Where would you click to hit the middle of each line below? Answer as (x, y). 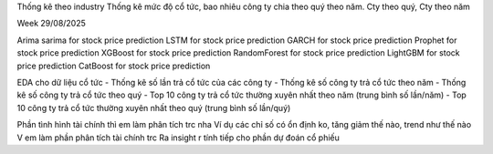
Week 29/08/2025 (52, 24)
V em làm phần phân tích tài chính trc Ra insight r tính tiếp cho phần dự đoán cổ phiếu (178, 138)
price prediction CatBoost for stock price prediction (114, 66)
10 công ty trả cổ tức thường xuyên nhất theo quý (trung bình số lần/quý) (154, 108)
